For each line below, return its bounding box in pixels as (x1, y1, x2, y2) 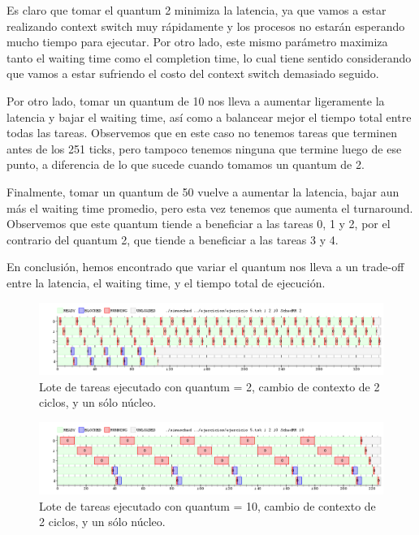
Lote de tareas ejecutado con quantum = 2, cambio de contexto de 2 (39, 378, 380, 395)
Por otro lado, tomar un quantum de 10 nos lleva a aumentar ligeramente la (6, 92, 385, 109)
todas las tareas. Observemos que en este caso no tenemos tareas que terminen (6, 124, 398, 141)
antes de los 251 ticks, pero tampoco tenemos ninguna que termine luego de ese (6, 140, 402, 157)
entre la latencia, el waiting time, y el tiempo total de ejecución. (6, 274, 326, 291)
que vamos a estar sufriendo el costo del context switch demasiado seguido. (6, 65, 379, 82)
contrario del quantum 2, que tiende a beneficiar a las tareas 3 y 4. (6, 231, 339, 248)
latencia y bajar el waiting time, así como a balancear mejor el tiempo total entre (6, 108, 412, 125)
